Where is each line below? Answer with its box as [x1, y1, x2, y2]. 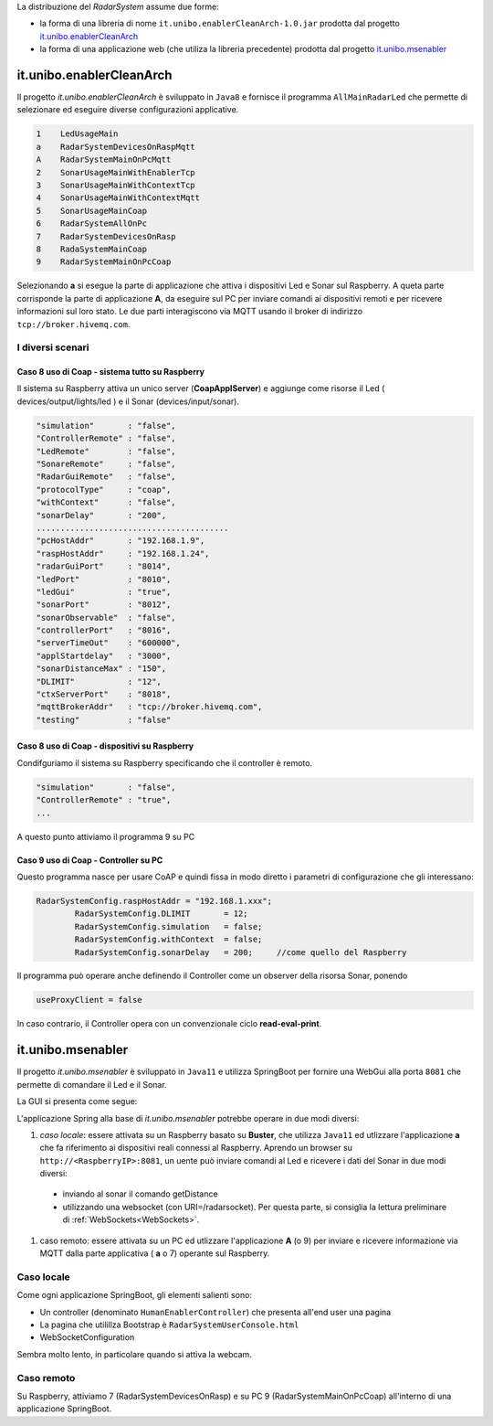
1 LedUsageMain [36, 129, 119, 139]
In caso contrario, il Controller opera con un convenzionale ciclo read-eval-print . [16, 1018, 322, 1029]
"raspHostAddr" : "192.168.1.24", [36, 548, 210, 559]
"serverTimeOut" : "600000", [36, 638, 182, 648]
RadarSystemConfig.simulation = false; [74, 921, 263, 931]
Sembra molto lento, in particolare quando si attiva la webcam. [16, 1348, 253, 1359]
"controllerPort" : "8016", [36, 625, 172, 635]
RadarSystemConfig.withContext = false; [74, 934, 263, 945]
